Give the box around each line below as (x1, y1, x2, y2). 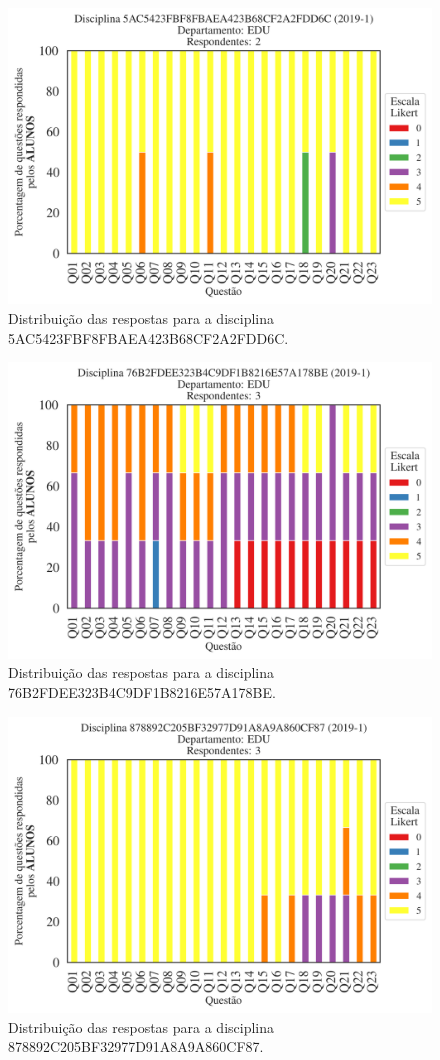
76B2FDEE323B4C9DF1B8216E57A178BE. (8, 681, 276, 702)
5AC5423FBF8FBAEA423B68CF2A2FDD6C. (8, 327, 289, 348)
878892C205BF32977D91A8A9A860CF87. (8, 1036, 264, 1057)
